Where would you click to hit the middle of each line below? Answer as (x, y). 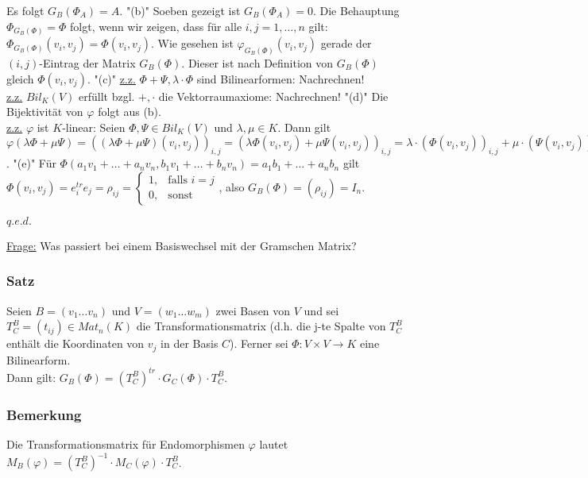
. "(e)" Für (31, 163)
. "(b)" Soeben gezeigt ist (180, 10)
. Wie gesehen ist (192, 43)
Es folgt (25, 10)
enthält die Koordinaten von (75, 343)
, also (232, 186)
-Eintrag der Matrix (87, 62)
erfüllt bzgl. (106, 96)
